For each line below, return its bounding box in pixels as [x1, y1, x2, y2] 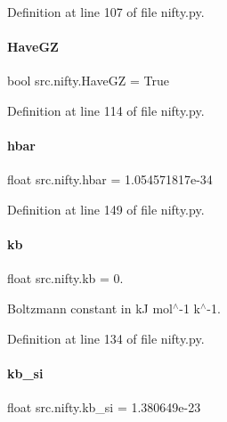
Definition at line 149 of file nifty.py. [7, 199, 205, 218]
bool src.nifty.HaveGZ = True [7, 71, 169, 90]
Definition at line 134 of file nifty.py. [7, 329, 205, 347]
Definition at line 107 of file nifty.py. [7, 3, 205, 20]
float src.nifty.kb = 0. [7, 269, 124, 288]
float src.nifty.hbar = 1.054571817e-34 [7, 170, 213, 189]
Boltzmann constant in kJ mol [7, 298, 173, 317]
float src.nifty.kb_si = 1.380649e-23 [7, 397, 201, 416]
